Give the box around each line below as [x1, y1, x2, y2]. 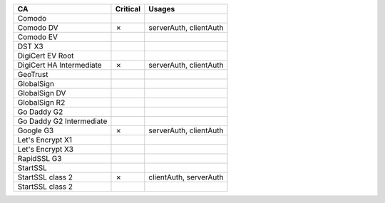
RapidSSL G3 [17, 154, 62, 163]
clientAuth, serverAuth [148, 172, 224, 182]
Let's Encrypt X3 [17, 145, 74, 154]
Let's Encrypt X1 [17, 135, 73, 145]
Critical [115, 4, 141, 14]
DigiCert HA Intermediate [17, 61, 103, 70]
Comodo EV [17, 32, 58, 42]
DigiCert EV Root [17, 51, 74, 61]
